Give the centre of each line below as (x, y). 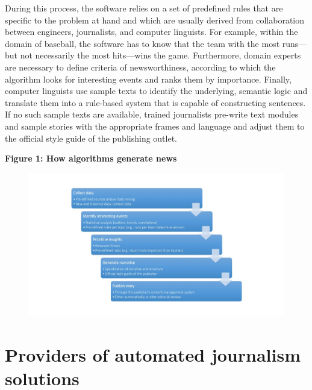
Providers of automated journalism (153, 354)
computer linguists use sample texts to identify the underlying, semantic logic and (156, 91)
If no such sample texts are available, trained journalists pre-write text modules (152, 114)
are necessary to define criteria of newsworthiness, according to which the (140, 67)
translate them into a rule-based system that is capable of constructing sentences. (155, 102)
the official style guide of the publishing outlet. (91, 138)
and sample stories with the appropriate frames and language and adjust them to (155, 126)
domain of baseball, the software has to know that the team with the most (142, 43)
